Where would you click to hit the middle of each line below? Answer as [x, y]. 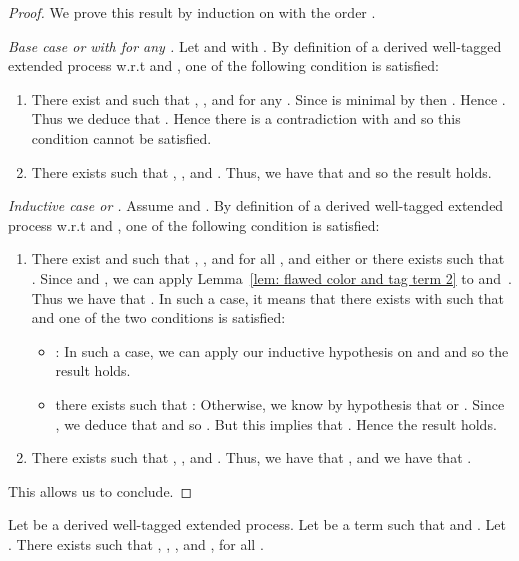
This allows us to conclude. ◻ [100, 490]
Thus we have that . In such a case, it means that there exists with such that [268, 297]
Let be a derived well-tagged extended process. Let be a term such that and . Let [257, 524]
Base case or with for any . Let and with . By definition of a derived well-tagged [255, 45]
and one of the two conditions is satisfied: [158, 317]
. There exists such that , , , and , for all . [136, 543]
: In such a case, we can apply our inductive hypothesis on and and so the [282, 350]
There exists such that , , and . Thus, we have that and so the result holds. [261, 171]
